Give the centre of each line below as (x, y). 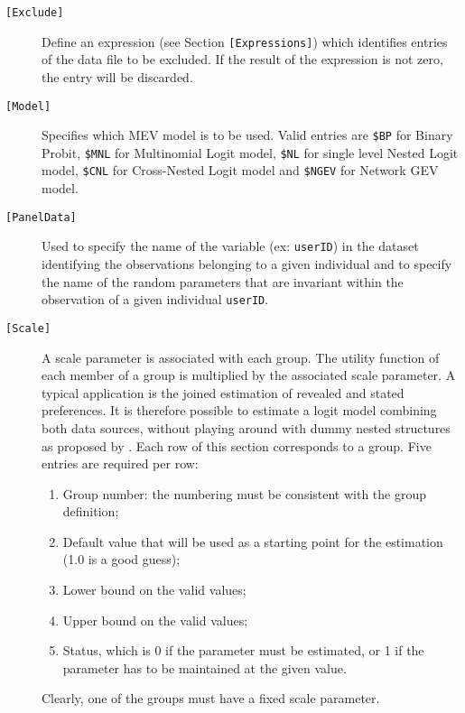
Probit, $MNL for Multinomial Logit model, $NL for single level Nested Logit (250, 152)
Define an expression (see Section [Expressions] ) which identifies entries (245, 41)
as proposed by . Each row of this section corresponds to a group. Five (237, 445)
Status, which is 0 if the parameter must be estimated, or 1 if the (243, 650)
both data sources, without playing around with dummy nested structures (246, 427)
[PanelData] (41, 217)
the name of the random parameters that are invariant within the (223, 281)
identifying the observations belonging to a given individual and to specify (247, 264)
